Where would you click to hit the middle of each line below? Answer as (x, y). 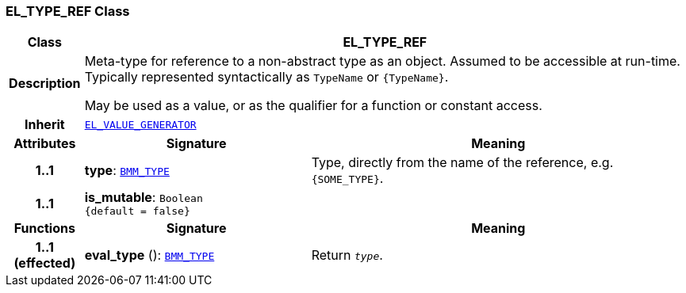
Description (45, 84)
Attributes (45, 144)
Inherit (44, 125)
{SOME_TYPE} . (347, 179)
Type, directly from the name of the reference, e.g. (462, 163)
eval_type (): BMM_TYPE (149, 255)
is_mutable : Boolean (144, 198)
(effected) (45, 263)
